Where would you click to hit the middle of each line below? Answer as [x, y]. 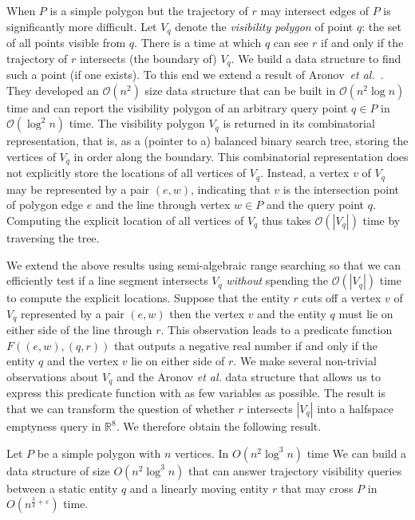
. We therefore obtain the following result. [219, 426]
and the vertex [83, 361]
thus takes [286, 220]
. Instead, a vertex [305, 173]
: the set [381, 26]
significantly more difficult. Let [82, 26]
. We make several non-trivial [305, 361]
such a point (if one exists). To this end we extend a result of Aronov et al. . [195, 75]
